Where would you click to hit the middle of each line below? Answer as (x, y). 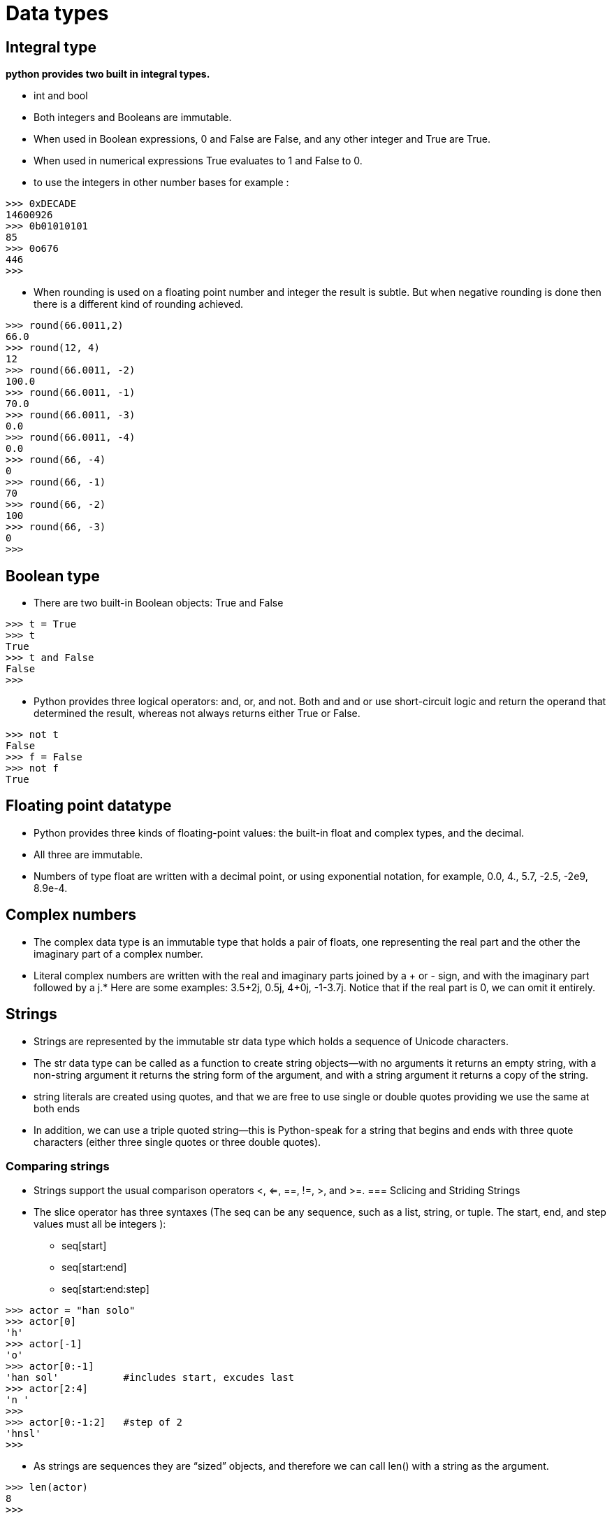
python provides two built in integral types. (108, 74)
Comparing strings (58, 1166)
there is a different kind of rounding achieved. (139, 304)
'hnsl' (23, 1434)
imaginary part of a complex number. (118, 953)
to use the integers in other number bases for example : (161, 183)
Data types (57, 13)
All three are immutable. (88, 854)
